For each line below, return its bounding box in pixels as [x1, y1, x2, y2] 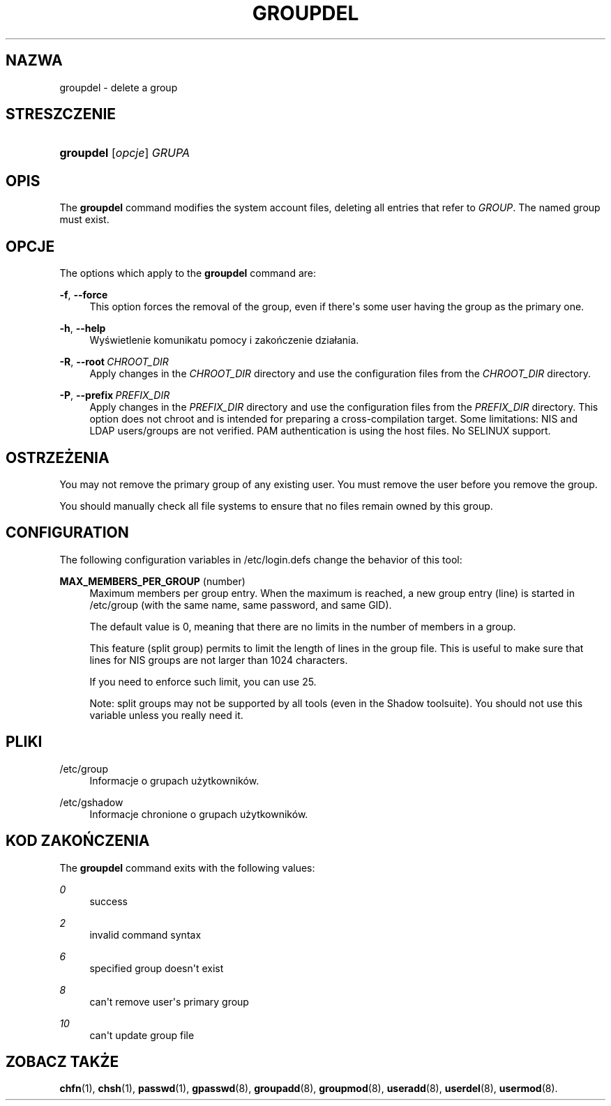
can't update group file [89, 1029, 195, 1041]
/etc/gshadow [59, 796, 123, 808]
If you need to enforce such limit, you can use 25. [89, 675, 317, 688]
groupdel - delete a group [59, 81, 178, 93]
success [89, 895, 128, 907]
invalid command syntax [89, 928, 202, 941]
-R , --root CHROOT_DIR [59, 356, 169, 368]
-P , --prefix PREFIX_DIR [59, 389, 170, 402]
